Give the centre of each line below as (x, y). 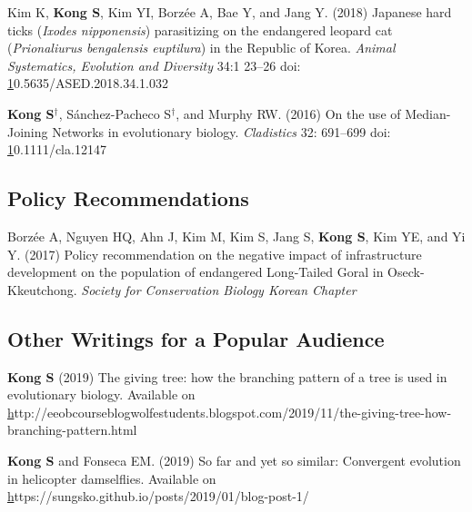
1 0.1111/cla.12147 (57, 149)
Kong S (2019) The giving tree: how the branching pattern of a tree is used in (227, 376)
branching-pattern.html (72, 430)
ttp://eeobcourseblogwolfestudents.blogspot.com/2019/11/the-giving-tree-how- (233, 412)
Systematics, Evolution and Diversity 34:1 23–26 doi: (154, 65)
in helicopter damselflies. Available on (112, 478)
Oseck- (406, 272)
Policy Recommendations (128, 198)
